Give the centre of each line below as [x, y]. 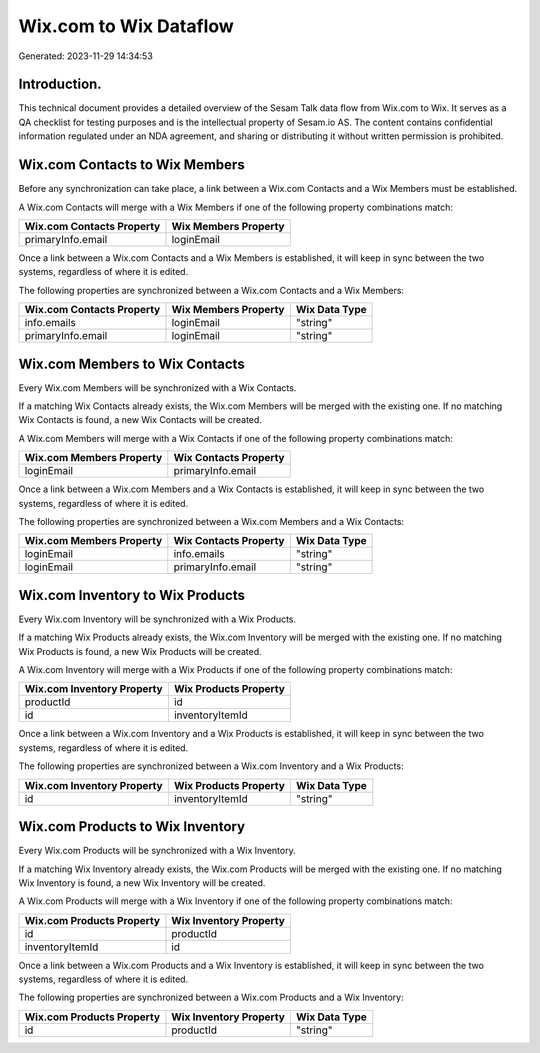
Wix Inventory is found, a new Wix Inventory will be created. [142, 882]
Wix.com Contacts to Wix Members [131, 165]
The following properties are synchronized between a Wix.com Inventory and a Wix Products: [211, 766]
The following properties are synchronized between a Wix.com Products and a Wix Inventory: [211, 997]
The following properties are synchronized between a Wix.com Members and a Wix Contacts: [211, 521]
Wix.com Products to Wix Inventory [131, 826]
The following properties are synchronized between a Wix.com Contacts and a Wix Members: [211, 290]
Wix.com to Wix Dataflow [126, 26]
